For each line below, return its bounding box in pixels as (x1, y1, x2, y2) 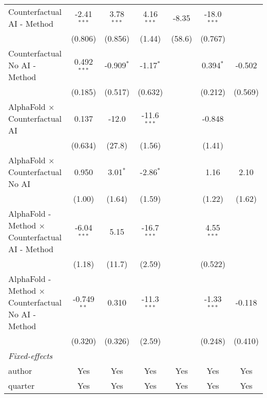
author (8, 365, 32, 376)
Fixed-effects (8, 350, 53, 362)
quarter (8, 380, 35, 391)
